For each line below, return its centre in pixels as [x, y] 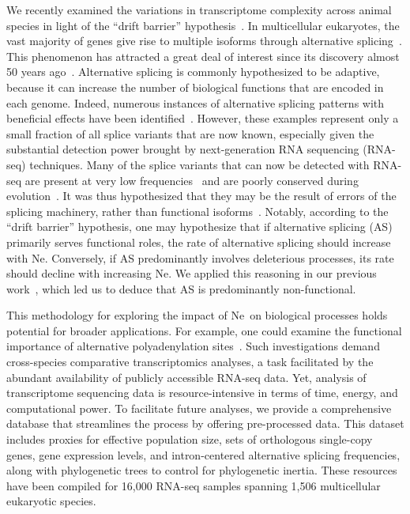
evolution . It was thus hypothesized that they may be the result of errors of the [201, 196]
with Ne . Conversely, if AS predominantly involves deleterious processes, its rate [200, 257]
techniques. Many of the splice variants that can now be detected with [199, 164]
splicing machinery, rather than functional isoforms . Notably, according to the [197, 211]
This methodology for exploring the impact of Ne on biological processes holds [197, 315]
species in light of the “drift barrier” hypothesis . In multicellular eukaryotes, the [203, 25]
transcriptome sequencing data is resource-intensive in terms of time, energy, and [202, 393]
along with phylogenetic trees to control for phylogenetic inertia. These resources [202, 470]
